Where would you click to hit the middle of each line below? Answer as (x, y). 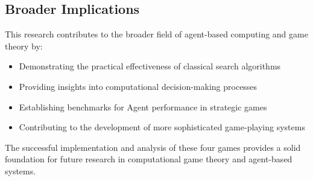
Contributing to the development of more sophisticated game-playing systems (162, 127)
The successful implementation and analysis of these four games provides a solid (153, 147)
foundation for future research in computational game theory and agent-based (149, 159)
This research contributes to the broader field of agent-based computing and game (156, 34)
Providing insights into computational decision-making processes (138, 86)
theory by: (24, 46)
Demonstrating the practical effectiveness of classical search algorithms (150, 66)
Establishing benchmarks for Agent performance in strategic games (143, 106)
